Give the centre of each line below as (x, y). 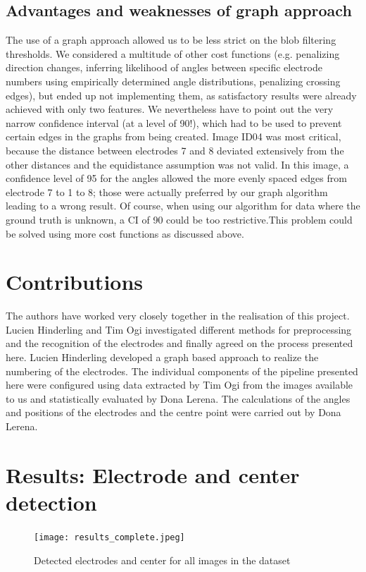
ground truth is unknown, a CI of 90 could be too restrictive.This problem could (179, 219)
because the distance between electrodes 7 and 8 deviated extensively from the (175, 150)
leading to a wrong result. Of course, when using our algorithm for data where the (183, 206)
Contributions (75, 282)
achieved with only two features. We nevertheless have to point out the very (170, 109)
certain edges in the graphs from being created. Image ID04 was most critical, (173, 136)
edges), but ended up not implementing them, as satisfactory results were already (181, 95)
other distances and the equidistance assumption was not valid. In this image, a (177, 164)
